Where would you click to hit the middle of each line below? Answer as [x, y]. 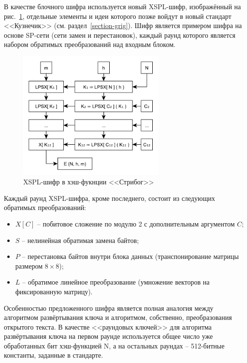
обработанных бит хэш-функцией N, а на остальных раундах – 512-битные [114, 345]
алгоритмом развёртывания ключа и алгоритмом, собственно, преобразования [118, 317]
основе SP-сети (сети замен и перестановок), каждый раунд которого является [120, 35]
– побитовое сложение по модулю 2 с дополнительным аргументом [136, 223]
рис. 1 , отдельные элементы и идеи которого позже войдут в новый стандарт [118, 16]
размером [29, 265]
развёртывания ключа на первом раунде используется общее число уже [109, 336]
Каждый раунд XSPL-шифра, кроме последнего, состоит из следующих [109, 198]
